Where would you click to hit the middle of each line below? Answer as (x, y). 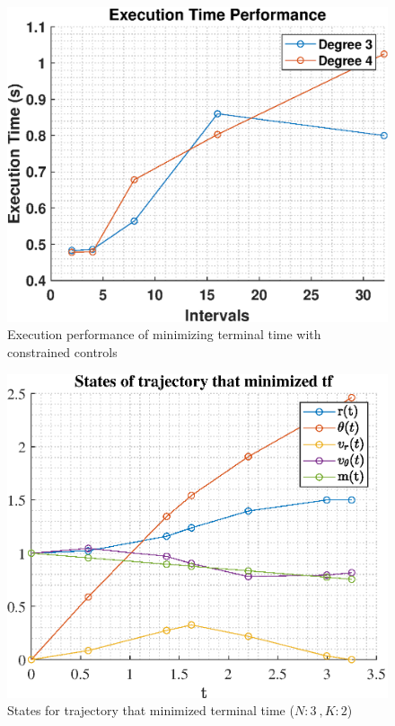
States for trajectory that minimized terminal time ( (151, 710)
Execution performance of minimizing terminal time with (164, 334)
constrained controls (62, 352)
